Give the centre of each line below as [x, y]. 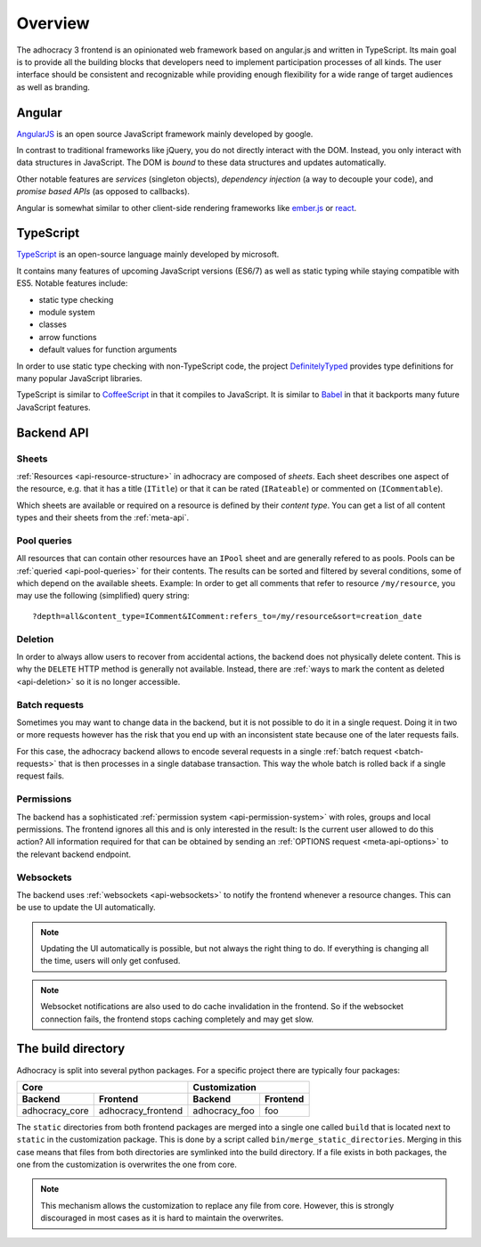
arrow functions [68, 337]
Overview [53, 23]
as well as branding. [53, 87]
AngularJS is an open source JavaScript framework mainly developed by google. [165, 134]
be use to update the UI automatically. [86, 908]
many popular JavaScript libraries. [79, 378]
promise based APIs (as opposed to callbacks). [103, 192]
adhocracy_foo [224, 1111]
